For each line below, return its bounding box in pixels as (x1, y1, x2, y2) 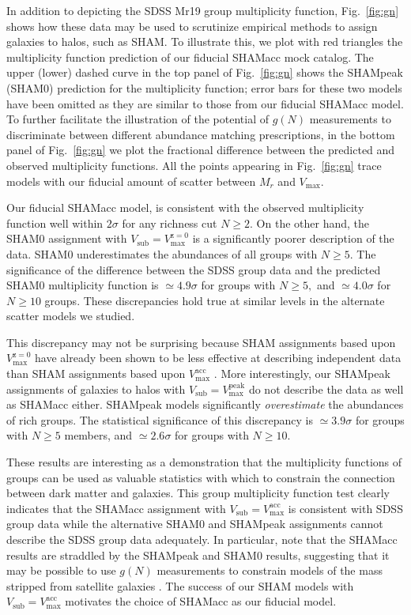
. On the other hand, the (250, 214, 370, 231)
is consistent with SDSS (288, 500, 403, 516)
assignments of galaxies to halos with (6, 380, 186, 397)
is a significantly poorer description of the (192, 230, 394, 247)
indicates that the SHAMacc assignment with (6, 500, 226, 516)
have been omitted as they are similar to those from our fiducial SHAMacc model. (6, 95, 404, 111)
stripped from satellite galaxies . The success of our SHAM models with (6, 577, 354, 594)
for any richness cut (122, 214, 217, 231)
